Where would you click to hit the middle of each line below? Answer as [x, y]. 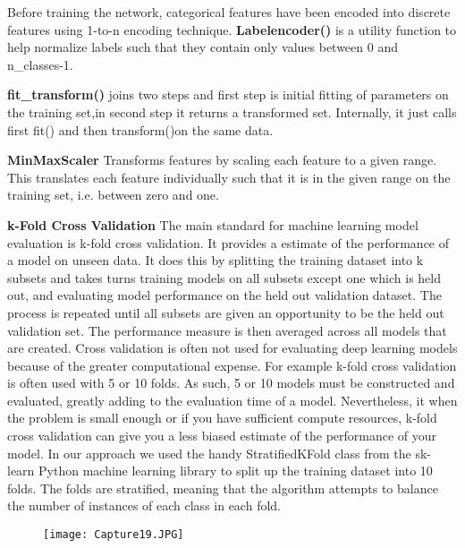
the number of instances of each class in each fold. [144, 505]
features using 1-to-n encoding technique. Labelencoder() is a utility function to [232, 29]
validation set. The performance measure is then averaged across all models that [227, 330]
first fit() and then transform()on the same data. [140, 129]
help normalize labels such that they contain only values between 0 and [203, 47]
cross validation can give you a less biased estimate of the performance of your [222, 436]
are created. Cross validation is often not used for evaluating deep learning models [232, 348]
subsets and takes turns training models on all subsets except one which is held [224, 277]
